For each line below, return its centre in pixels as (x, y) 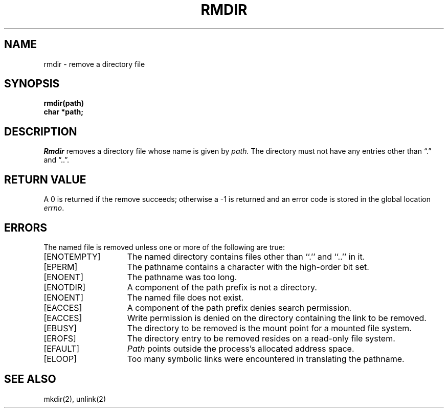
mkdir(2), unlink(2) (75, 399)
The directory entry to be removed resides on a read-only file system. (261, 338)
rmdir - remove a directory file (94, 64)
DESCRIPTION (41, 131)
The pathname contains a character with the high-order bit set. (248, 267)
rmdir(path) (64, 103)
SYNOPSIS (32, 84)
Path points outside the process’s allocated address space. (241, 348)
